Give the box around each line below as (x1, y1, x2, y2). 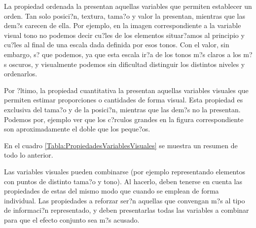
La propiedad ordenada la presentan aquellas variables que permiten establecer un (4, 1, 252, 11)
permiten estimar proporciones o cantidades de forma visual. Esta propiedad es (4, 95, 243, 105)
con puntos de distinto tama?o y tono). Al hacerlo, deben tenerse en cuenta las (4, 176, 242, 186)
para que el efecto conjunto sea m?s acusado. (4, 214, 140, 225)
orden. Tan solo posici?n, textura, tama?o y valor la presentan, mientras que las (4, 10, 246, 21)
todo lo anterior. (4, 150, 53, 160)
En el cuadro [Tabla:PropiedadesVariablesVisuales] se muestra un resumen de (4, 140, 238, 150)
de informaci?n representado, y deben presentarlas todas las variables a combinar (4, 205, 249, 215)
